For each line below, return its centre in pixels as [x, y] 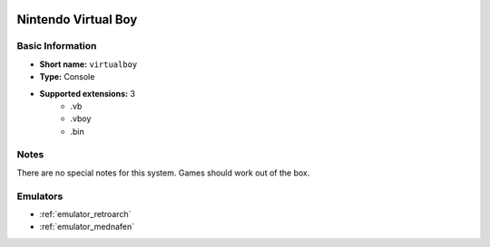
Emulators [40, 196]
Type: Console [67, 77]
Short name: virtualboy [88, 64]
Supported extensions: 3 [88, 93]
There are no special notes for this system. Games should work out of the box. [163, 173]
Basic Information [57, 46]
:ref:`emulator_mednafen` [87, 227]
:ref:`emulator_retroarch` [85, 214]
